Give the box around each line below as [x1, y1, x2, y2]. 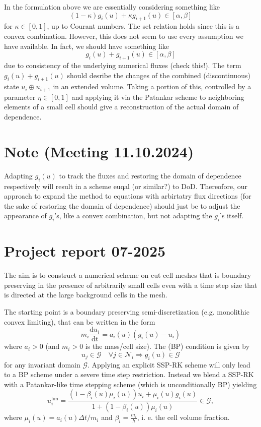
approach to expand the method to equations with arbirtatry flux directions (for [4, 191, 251, 201]
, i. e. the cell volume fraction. [137, 412, 230, 422]
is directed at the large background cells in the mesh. [4, 289, 167, 300]
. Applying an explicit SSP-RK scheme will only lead [88, 359, 250, 370]
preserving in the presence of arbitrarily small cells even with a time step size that [4, 279, 257, 290]
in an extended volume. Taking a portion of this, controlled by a [53, 81, 251, 92]
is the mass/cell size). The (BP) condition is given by [85, 341, 250, 351]
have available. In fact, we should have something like [4, 40, 169, 51]
